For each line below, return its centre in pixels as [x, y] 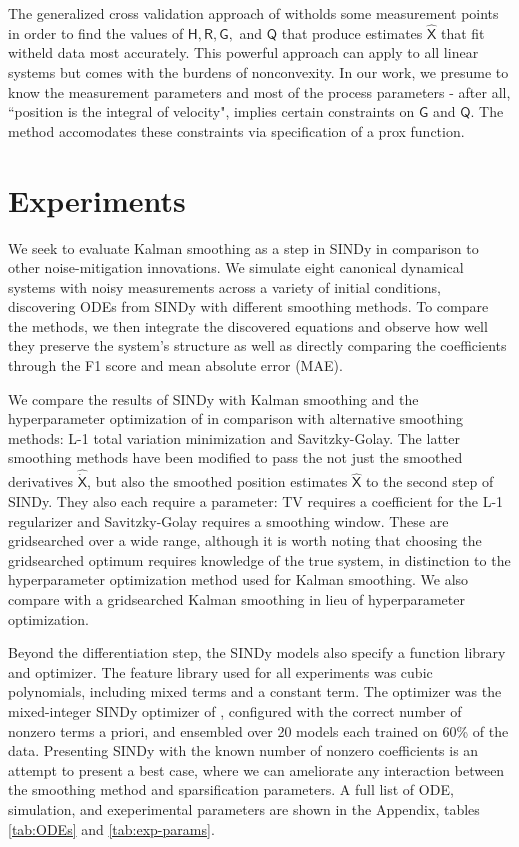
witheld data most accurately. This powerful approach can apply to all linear [243, 52]
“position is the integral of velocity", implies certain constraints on [211, 111]
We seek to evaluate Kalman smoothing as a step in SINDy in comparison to [243, 247]
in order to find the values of [96, 32]
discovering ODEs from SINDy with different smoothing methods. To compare [248, 306]
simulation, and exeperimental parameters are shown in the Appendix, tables [244, 808]
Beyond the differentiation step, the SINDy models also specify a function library [257, 652]
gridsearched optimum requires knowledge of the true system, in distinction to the [259, 559]
